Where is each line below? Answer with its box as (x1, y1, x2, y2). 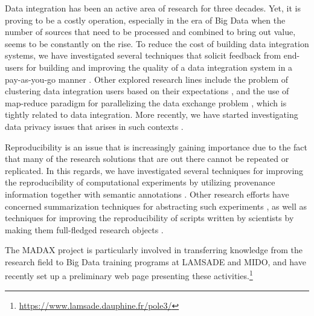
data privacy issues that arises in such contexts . (5, 120, 184, 132)
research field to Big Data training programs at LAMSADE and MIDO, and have (5, 255, 306, 268)
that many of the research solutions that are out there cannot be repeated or (5, 152, 289, 165)
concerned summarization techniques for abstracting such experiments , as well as (5, 199, 307, 212)
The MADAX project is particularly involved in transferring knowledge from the (5, 243, 303, 256)
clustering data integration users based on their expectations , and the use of (5, 85, 289, 97)
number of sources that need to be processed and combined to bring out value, (5, 25, 296, 38)
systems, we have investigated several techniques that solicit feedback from (5, 49, 281, 62)
